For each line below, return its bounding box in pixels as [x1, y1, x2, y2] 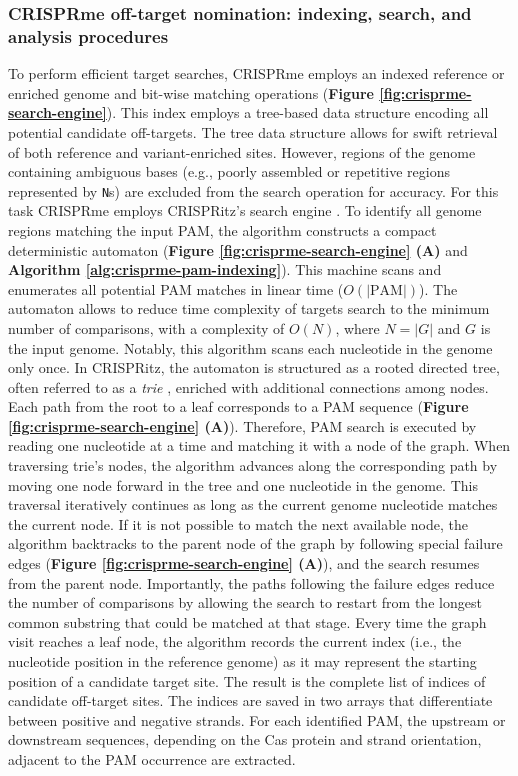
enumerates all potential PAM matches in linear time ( [8, 278, 344, 299]
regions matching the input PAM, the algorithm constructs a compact [8, 219, 437, 240]
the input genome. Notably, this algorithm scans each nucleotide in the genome [8, 337, 493, 358]
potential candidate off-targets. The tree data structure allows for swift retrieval [8, 121, 498, 142]
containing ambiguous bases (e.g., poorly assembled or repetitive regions [8, 161, 451, 182]
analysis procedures [8, 23, 169, 48]
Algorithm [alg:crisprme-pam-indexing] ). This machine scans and [8, 259, 442, 280]
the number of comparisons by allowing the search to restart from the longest [8, 592, 482, 613]
